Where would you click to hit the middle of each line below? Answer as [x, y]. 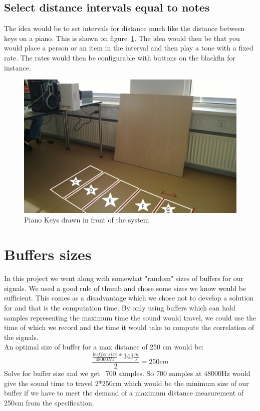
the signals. [21, 337]
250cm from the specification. [49, 403]
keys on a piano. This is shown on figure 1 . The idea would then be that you [122, 38]
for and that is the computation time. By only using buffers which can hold [120, 307]
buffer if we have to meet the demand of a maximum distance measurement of [124, 393]
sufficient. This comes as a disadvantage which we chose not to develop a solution [129, 298]
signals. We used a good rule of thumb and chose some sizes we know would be [125, 288]
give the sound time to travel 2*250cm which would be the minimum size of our [126, 383]
